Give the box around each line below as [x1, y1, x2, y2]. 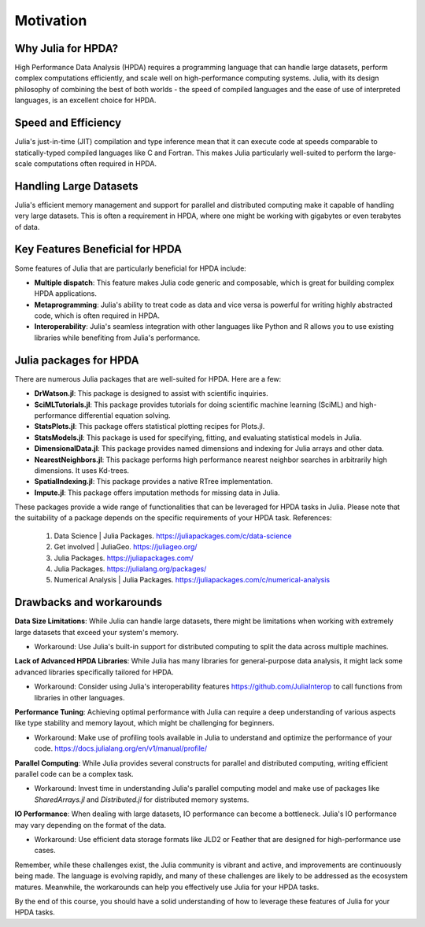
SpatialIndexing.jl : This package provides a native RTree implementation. [34, 477, 273, 486]
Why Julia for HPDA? [14, 42, 119, 55]
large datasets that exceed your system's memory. [14, 627, 179, 637]
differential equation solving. [78, 410, 171, 420]
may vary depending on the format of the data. [14, 820, 167, 829]
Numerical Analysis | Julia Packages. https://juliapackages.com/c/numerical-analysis [54, 575, 331, 585]
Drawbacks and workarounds [14, 596, 163, 609]
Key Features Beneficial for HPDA [14, 242, 183, 256]
